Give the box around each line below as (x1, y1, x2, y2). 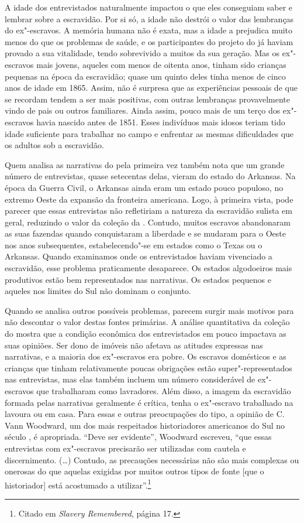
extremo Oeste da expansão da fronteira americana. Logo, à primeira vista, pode (5, 193, 293, 205)
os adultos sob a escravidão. (5, 139, 104, 151)
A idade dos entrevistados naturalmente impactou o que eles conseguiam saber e (5, 1, 293, 13)
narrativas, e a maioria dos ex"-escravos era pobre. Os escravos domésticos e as (5, 350, 286, 363)
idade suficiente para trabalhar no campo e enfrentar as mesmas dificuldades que (5, 127, 294, 139)
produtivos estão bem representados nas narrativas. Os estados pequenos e (5, 273, 271, 285)
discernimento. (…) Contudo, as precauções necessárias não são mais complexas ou (5, 453, 299, 466)
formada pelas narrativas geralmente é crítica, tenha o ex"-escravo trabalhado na (5, 396, 293, 408)
